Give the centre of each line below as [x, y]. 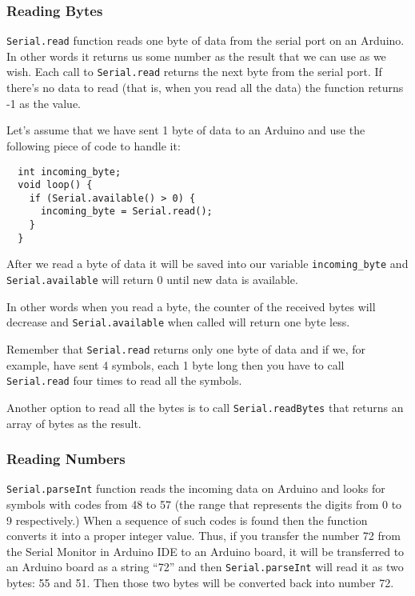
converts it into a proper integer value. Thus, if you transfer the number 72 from [204, 536]
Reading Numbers [66, 459]
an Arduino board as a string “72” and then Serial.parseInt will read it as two [205, 567]
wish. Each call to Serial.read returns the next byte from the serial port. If [194, 72]
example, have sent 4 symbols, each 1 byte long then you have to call [176, 364]
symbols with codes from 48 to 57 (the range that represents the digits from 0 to [204, 504]
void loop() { [55, 185]
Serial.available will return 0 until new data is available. [152, 280]
